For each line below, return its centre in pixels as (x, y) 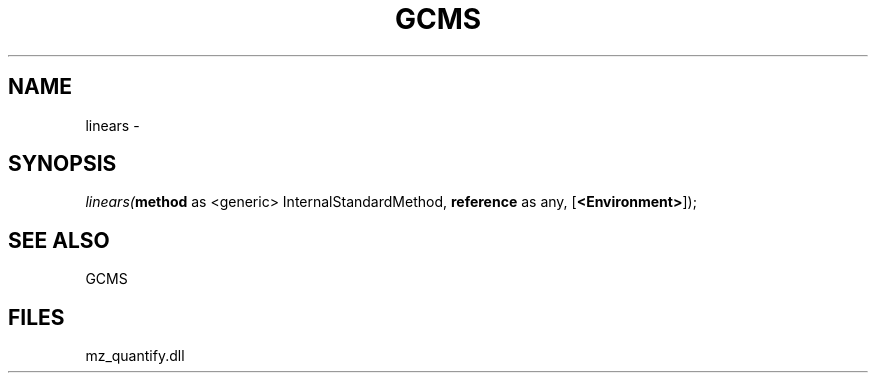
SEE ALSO (59, 240)
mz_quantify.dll (135, 356)
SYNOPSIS (62, 164)
